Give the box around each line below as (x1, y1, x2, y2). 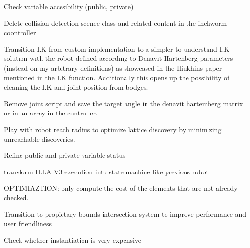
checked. (4, 192, 29, 202)
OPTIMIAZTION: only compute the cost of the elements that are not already (4, 183, 238, 193)
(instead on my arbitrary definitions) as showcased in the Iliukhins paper (4, 62, 222, 73)
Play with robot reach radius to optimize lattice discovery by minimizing (4, 124, 222, 134)
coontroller (4, 27, 36, 38)
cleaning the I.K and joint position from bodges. (4, 82, 148, 92)
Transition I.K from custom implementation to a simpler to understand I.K (4, 43, 229, 54)
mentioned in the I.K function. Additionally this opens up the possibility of (4, 72, 229, 82)
